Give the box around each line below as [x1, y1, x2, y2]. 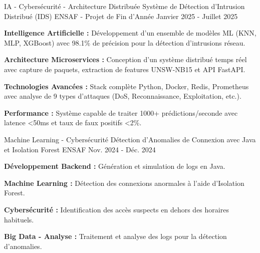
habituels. [4, 214, 34, 224]
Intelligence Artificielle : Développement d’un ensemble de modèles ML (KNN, [4, 28, 256, 38]
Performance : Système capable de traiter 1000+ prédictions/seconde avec [4, 107, 238, 118]
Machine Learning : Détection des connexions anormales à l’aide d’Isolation [4, 177, 244, 188]
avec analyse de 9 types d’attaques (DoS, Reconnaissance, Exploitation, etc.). [4, 91, 241, 101]
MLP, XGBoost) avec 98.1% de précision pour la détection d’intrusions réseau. [4, 37, 245, 48]
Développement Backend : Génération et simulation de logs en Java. [4, 161, 225, 171]
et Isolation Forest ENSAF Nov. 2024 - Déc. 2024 [4, 144, 156, 154]
